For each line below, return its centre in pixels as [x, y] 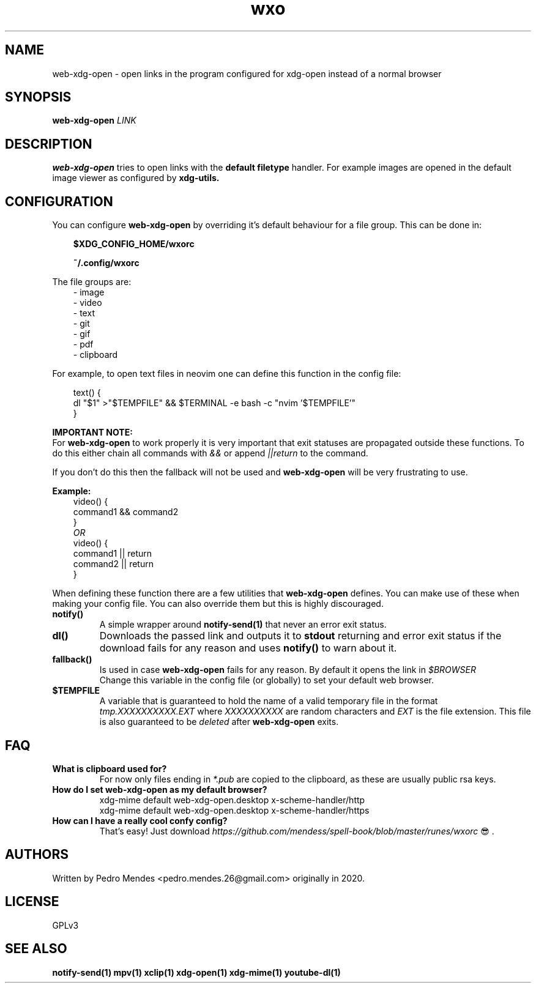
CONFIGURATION [59, 201]
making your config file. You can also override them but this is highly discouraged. [218, 604]
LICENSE [32, 902]
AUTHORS [37, 855]
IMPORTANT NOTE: [92, 433]
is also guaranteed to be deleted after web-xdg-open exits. [219, 722]
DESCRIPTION [49, 144]
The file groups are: [92, 282]
